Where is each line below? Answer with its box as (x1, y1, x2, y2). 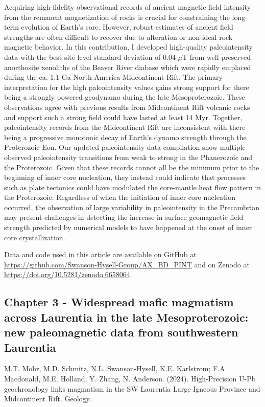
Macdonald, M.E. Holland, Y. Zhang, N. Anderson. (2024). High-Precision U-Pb (4, 373, 256, 383)
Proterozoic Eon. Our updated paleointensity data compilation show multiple (4, 142, 246, 152)
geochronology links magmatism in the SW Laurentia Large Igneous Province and (4, 383, 260, 394)
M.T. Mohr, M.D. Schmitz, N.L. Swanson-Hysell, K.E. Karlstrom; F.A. (4, 363, 227, 374)
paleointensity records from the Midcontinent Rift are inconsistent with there (4, 122, 246, 132)
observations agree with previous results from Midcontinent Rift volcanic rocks (4, 101, 250, 112)
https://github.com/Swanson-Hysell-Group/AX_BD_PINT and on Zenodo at (4, 259, 250, 269)
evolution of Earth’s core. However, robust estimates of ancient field (21, 21, 233, 32)
